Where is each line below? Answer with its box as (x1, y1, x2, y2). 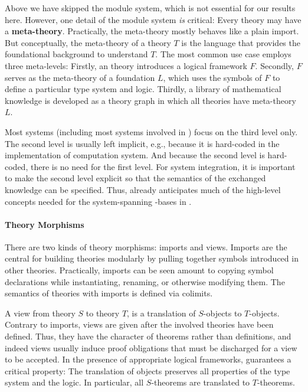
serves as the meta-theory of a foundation (5, 71, 155, 83)
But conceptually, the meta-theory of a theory (5, 36, 171, 48)
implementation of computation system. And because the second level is (5, 149, 265, 161)
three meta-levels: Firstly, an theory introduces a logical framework (5, 59, 247, 71)
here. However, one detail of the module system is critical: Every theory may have (5, 13, 302, 25)
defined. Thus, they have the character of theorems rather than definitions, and (5, 330, 291, 342)
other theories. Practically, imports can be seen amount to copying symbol (5, 264, 274, 276)
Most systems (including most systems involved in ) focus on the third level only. (5, 125, 298, 138)
